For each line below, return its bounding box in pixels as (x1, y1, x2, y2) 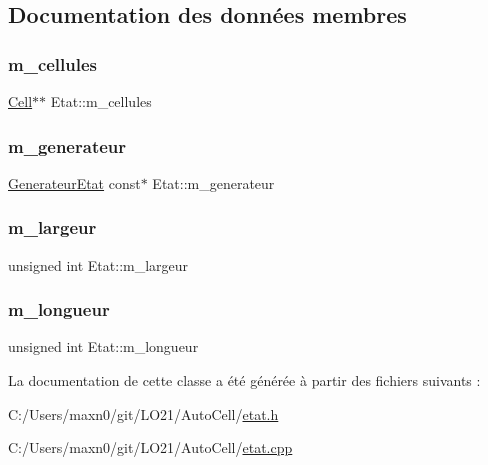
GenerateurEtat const (8, 172, 141, 193)
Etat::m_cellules (50, 91, 152, 111)
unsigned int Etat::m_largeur (8, 254, 189, 275)
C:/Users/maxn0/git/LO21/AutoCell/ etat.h (8, 403, 279, 424)
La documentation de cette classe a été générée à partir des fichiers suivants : (8, 370, 481, 391)
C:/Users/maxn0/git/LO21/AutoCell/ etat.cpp (8, 437, 293, 458)
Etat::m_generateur (152, 172, 275, 193)
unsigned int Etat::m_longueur (8, 336, 199, 357)
